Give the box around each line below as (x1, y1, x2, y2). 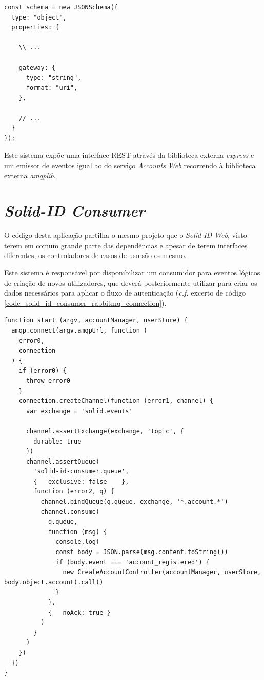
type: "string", (26, 74, 82, 82)
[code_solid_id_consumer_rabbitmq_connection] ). (4, 297, 167, 308)
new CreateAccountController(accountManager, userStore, (63, 568, 261, 576)
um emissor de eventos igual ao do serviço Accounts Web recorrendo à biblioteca (4, 159, 256, 170)
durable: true (33, 437, 82, 445)
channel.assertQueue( (26, 457, 100, 465)
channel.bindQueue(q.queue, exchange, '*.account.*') (40, 498, 228, 506)
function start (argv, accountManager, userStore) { (4, 317, 188, 324)
